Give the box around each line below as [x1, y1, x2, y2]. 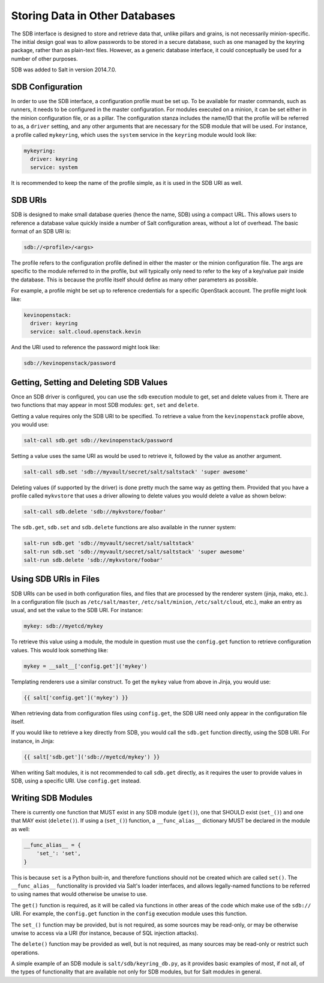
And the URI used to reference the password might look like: [11, 344, 160, 351]
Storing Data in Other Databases [11, 9, 176, 22]
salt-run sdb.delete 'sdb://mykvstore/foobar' [23, 557, 163, 564]
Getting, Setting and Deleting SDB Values [11, 377, 168, 387]
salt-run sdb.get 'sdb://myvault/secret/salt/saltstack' [23, 540, 195, 547]
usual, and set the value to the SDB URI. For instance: [11, 607, 143, 614]
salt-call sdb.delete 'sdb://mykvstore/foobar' [23, 508, 166, 516]
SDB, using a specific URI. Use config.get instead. [11, 777, 141, 784]
